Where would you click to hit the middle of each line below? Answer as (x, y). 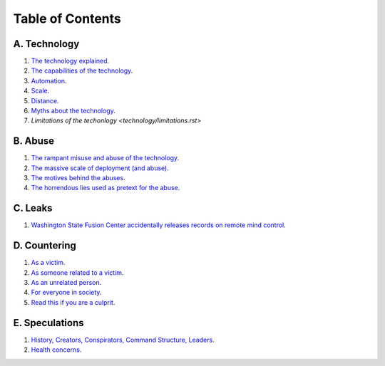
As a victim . (48, 263)
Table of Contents (67, 19)
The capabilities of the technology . (82, 70)
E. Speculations (49, 323)
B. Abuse (34, 141)
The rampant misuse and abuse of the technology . (105, 158)
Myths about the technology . (73, 111)
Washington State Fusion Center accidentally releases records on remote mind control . (159, 225)
